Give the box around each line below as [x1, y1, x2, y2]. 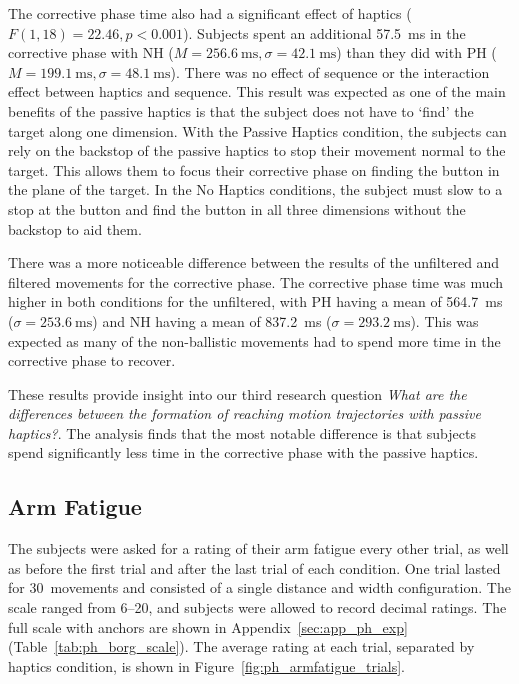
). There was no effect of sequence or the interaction [170, 61, 490, 82]
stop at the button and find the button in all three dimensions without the [8, 198, 466, 219]
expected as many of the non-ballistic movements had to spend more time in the [8, 330, 501, 351]
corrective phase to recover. [8, 350, 176, 371]
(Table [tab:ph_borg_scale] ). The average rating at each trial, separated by [8, 636, 475, 657]
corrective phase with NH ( [8, 42, 174, 63]
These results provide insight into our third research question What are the [8, 383, 467, 404]
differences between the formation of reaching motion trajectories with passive [8, 403, 481, 424]
